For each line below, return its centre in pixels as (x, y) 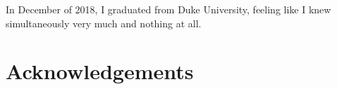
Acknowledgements (100, 71)
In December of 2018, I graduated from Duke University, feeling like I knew (168, 9)
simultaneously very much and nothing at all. (104, 23)
